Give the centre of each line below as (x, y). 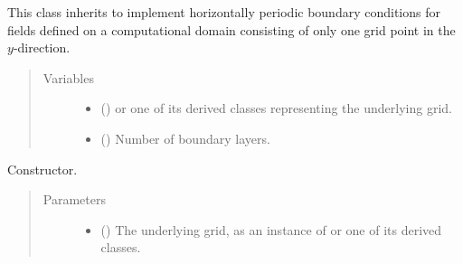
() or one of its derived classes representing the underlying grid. (276, 108)
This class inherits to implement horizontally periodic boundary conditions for (224, 12)
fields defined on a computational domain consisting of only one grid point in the (231, 29)
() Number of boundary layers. (185, 138)
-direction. (42, 47)
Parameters (74, 199)
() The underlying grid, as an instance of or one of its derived (271, 229)
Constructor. (43, 169)
